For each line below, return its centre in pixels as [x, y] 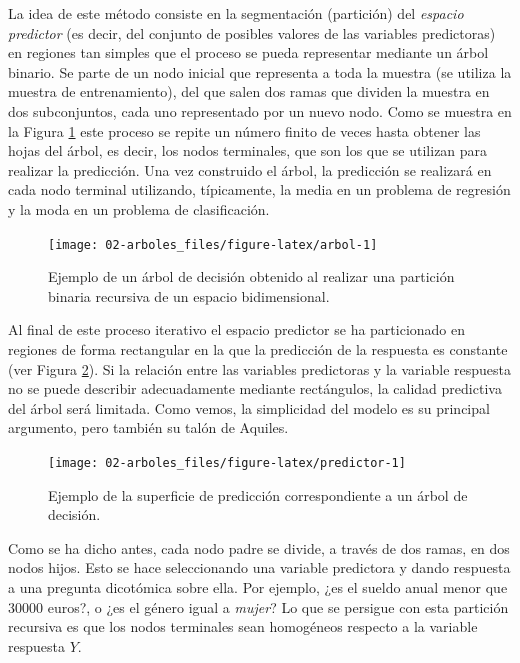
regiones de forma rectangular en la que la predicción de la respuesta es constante [258, 348]
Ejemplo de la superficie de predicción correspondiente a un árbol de [258, 494]
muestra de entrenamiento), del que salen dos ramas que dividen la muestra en [249, 91]
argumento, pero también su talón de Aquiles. [148, 427]
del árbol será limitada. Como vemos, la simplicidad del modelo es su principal [249, 407]
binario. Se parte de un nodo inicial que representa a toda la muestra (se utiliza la [260, 71]
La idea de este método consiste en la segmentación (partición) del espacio [236, 13]
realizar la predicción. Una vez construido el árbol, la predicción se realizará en [250, 169]
